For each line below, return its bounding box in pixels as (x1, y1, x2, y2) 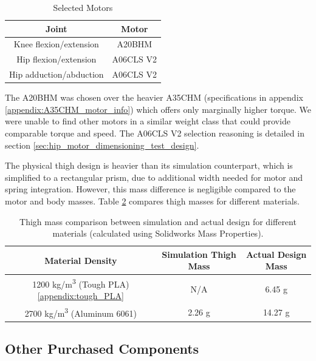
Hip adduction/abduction (9, 68, 104, 81)
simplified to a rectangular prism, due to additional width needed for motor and (5, 170, 303, 183)
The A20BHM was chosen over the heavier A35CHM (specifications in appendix (5, 91, 303, 104)
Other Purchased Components (5, 339, 199, 358)
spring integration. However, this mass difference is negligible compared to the (5, 183, 296, 195)
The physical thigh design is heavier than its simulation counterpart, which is (5, 159, 293, 172)
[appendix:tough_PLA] (37, 289, 124, 302)
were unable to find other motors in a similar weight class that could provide (5, 115, 290, 127)
